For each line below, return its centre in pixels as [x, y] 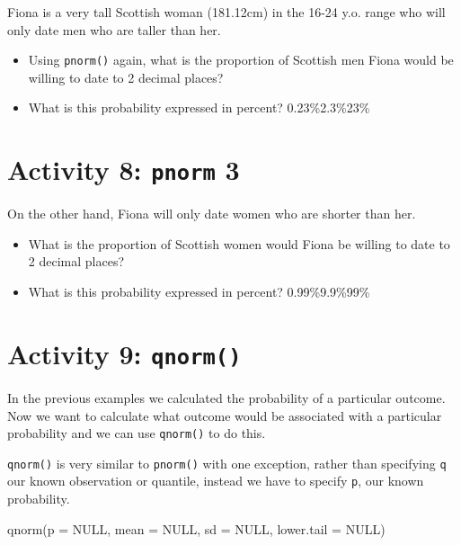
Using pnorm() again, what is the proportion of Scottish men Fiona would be [241, 60]
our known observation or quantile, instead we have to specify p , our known [216, 481]
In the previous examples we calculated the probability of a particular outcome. [226, 397]
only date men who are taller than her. [114, 29]
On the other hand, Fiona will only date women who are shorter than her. [212, 214]
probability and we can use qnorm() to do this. [137, 433]
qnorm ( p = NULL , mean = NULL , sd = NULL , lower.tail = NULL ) [196, 528]
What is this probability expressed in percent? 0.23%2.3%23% [199, 107]
